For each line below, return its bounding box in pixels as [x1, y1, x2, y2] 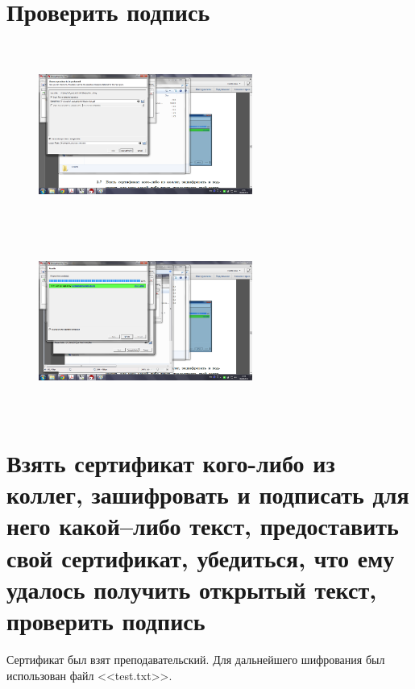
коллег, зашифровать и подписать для [6, 478, 409, 511]
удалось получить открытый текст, [6, 572, 377, 605]
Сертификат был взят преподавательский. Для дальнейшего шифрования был [6, 650, 385, 667]
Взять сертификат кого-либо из [6, 446, 335, 479]
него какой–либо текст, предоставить [6, 509, 399, 542]
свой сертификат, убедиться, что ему [6, 541, 395, 574]
